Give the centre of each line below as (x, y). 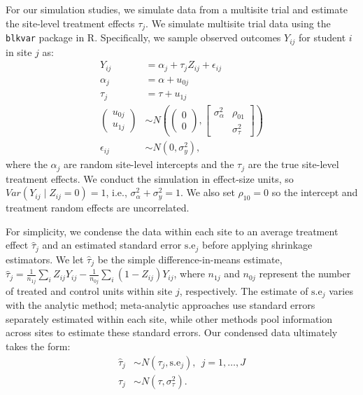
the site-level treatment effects (70, 23)
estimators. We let (45, 259)
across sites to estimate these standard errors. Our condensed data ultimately (172, 332)
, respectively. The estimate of (244, 290)
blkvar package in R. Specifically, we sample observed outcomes (143, 37)
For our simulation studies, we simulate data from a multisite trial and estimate (177, 9)
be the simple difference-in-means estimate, (190, 259)
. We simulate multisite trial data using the (238, 23)
